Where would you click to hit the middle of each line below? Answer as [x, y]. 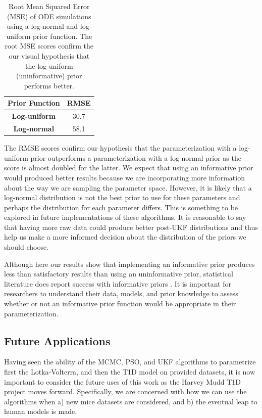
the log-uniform [49, 65]
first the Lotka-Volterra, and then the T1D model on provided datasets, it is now [130, 372]
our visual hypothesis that [49, 55]
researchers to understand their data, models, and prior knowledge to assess [121, 293]
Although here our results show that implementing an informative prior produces [129, 264]
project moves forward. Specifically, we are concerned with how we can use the [125, 391]
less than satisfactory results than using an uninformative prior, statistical [119, 274]
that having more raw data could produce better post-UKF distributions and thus [131, 227]
